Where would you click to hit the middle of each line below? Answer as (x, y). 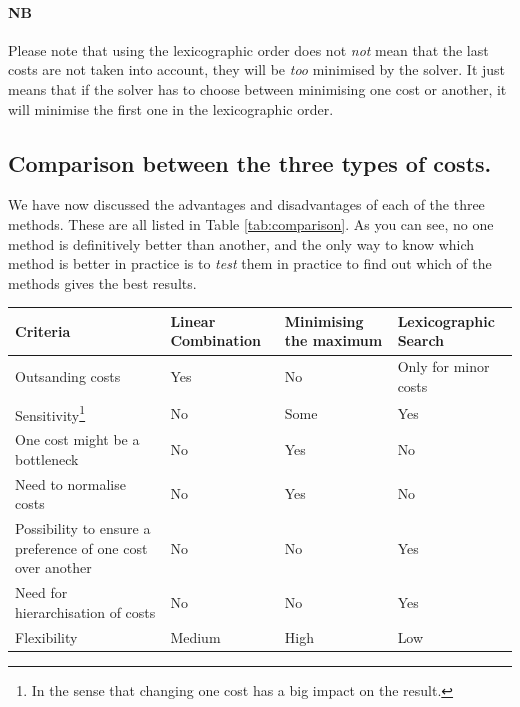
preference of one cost (81, 547)
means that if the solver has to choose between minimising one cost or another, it (257, 88)
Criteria (43, 330)
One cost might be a (77, 439)
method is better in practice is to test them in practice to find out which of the (250, 263)
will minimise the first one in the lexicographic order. (171, 108)
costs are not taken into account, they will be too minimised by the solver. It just (257, 69)
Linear (193, 320)
